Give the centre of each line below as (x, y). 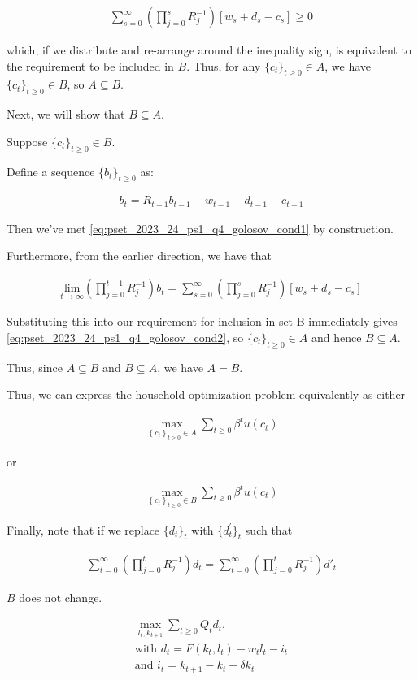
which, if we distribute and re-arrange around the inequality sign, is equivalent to (209, 50)
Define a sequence (51, 171)
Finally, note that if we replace (83, 529)
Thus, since (35, 367)
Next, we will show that (66, 114)
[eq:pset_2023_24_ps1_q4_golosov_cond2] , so (125, 337)
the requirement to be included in (90, 65)
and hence (336, 337)
